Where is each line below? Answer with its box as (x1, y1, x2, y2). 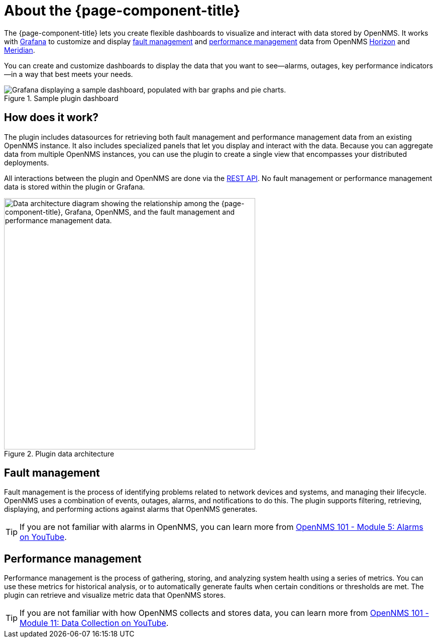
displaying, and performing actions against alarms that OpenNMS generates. (4, 505, 258, 514)
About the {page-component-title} (4, 2, 241, 19)
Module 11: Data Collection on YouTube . (20, 618, 169, 628)
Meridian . (4, 45, 35, 54)
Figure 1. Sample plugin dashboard (4, 94, 119, 103)
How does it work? (4, 111, 99, 124)
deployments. (4, 158, 49, 167)
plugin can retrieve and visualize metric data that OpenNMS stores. (4, 591, 226, 600)
